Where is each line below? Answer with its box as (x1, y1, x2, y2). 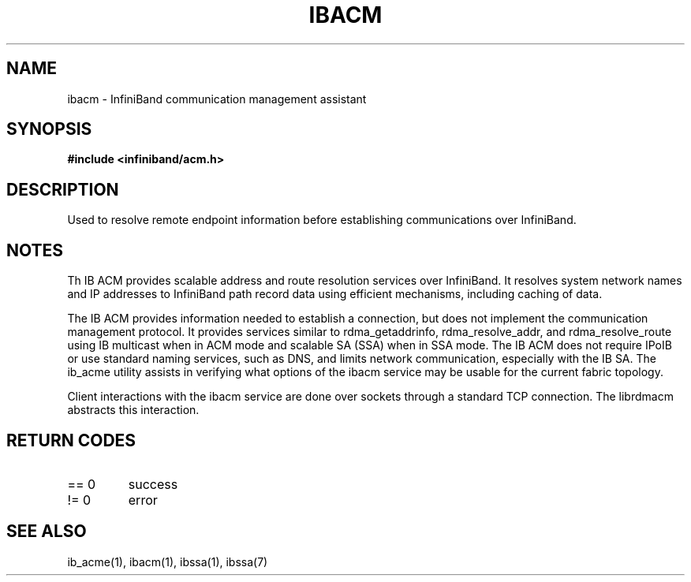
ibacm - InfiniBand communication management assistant (67, 91, 367, 106)
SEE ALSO (6, 521, 87, 542)
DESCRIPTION (6, 179, 119, 200)
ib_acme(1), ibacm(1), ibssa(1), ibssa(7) (67, 554, 268, 569)
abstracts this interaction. (67, 403, 200, 417)
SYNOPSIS (6, 119, 92, 140)
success (128, 476, 178, 492)
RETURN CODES (6, 430, 136, 450)
